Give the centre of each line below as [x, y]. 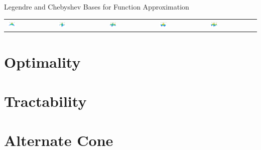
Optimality [42, 61]
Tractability [45, 101]
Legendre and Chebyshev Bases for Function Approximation [97, 7]
